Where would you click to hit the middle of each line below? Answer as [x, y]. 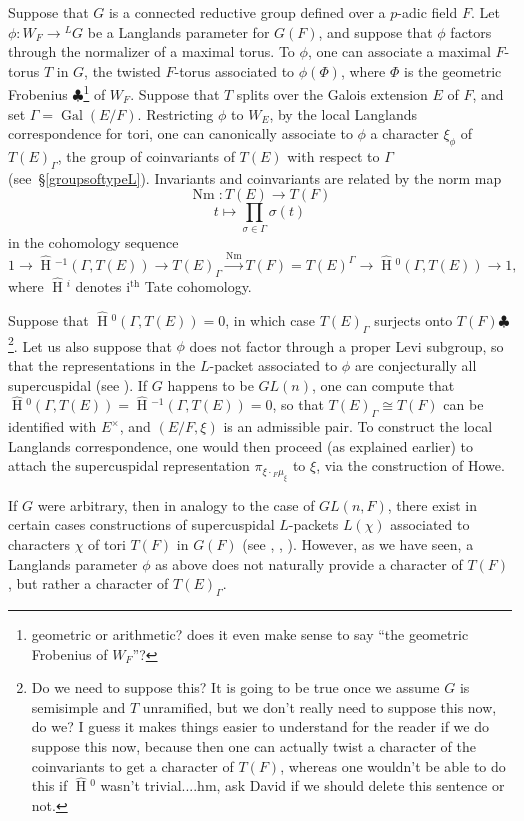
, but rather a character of [88, 583]
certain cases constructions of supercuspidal [141, 524]
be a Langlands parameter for [178, 31]
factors [471, 31]
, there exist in [432, 504]
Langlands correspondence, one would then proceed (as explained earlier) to [240, 445]
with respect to [333, 156]
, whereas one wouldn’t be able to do [393, 765]
